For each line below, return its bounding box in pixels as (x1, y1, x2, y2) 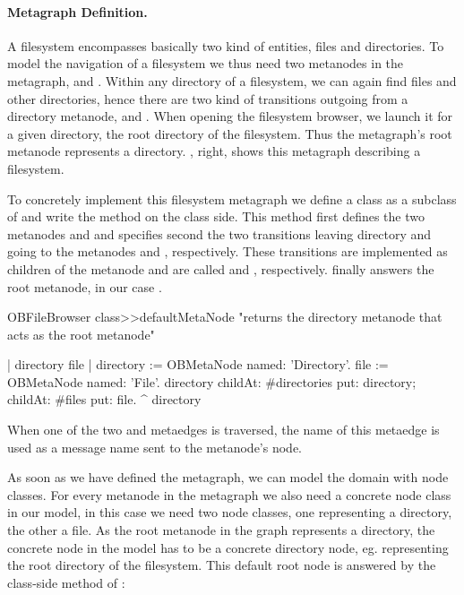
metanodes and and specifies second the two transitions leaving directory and (7, 224, 432, 243)
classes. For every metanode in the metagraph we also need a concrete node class (7, 485, 451, 504)
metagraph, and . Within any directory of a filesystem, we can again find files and (7, 71, 457, 90)
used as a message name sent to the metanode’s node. (7, 437, 302, 456)
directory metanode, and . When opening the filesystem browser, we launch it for (7, 107, 453, 125)
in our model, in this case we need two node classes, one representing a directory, (7, 503, 452, 522)
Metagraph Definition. (7, 2, 148, 21)
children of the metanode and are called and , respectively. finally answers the (7, 259, 434, 278)
